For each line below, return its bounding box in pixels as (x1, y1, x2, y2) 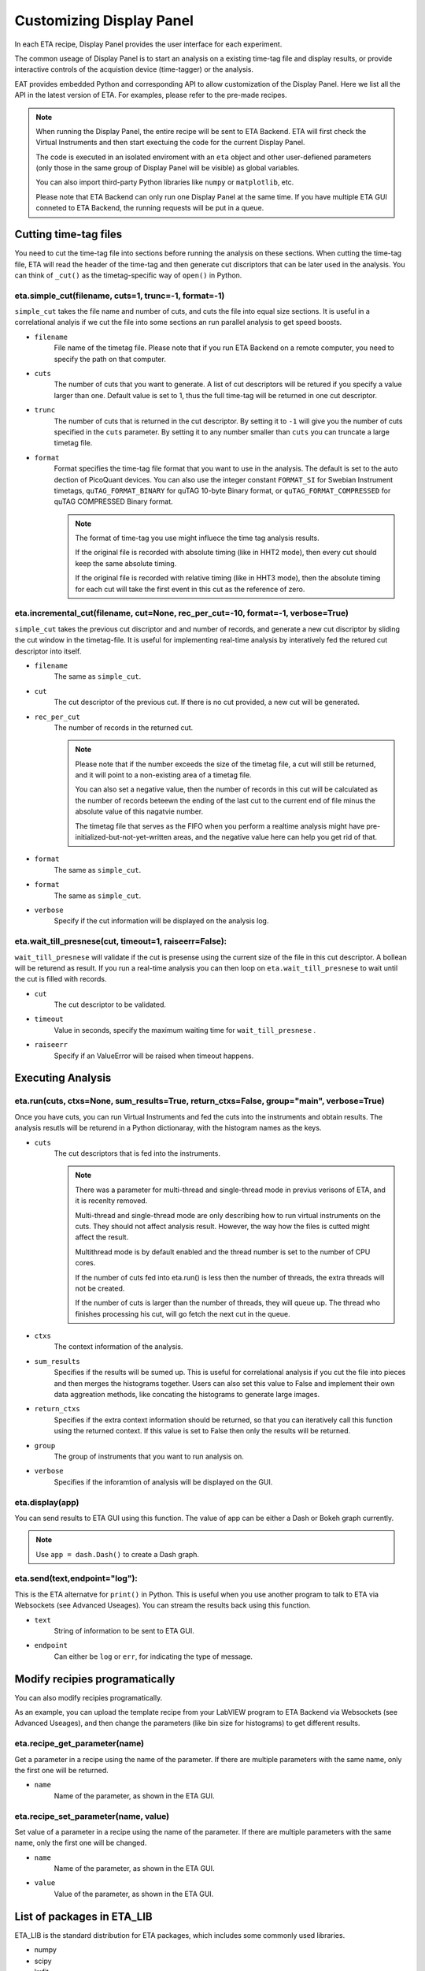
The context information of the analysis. (54, 1342, 183, 1351)
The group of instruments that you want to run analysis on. (54, 1451, 244, 1461)
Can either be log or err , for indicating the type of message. (54, 1652, 253, 1661)
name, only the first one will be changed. (14, 1838, 147, 1848)
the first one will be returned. (14, 1765, 109, 1775)
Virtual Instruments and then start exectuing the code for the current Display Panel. (35, 138, 305, 147)
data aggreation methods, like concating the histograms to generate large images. (54, 1390, 320, 1399)
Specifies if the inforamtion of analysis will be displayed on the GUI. (54, 1477, 273, 1486)
